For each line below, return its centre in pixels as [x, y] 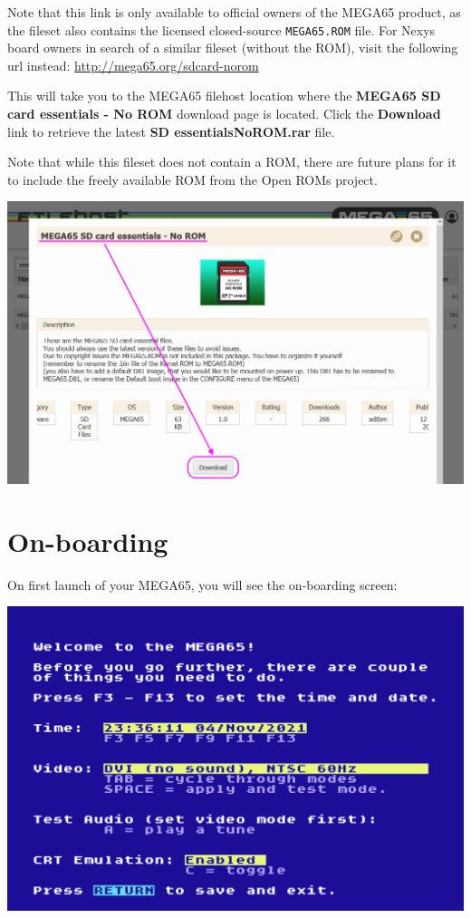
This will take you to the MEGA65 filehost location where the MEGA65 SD [224, 96]
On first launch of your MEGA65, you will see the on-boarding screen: [202, 584]
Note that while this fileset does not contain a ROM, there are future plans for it [232, 162]
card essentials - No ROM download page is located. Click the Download [224, 114]
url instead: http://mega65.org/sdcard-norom [133, 65]
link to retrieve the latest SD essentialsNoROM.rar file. [171, 131]
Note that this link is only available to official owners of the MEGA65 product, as [234, 12]
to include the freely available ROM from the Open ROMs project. [192, 179]
